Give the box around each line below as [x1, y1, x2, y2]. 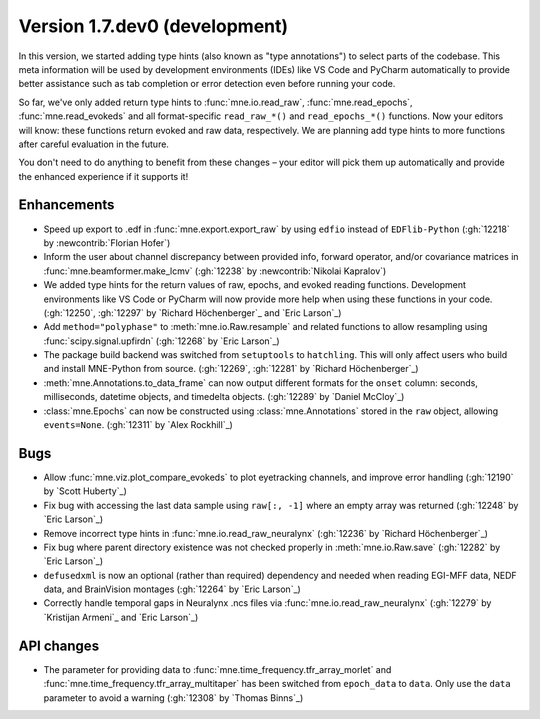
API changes [18, 637, 100, 654]
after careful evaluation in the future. [18, 138, 170, 150]
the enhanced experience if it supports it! [18, 170, 189, 182]
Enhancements [18, 196, 115, 214]
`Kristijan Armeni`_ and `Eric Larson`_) [43, 611, 199, 623]
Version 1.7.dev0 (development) [18, 15, 289, 37]
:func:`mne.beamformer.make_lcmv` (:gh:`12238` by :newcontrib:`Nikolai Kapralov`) [43, 265, 387, 277]
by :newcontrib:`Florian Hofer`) [43, 236, 171, 249]
